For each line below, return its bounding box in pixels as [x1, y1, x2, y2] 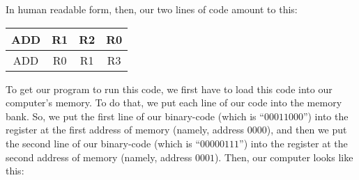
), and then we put [266, 122, 347, 137]
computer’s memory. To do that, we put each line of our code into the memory [6, 95, 342, 110]
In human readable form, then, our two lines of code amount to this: [6, 2, 298, 16]
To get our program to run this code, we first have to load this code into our [6, 81, 333, 96]
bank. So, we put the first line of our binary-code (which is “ [6, 108, 264, 123]
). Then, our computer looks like [214, 149, 353, 164]
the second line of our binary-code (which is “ [6, 136, 201, 150]
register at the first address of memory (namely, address [6, 122, 245, 137]
